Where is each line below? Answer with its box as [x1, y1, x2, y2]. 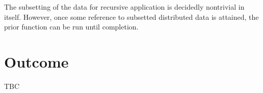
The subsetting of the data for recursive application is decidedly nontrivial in [4, 2, 245, 12]
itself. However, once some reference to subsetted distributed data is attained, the [4, 11, 259, 22]
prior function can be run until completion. [4, 21, 139, 32]
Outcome [4, 51, 69, 72]
